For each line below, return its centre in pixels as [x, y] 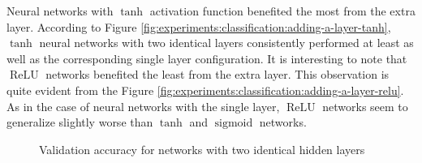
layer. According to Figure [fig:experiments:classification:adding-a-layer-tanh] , [199, 26]
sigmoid [234, 124]
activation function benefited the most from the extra [282, 11]
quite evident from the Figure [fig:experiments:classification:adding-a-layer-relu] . [205, 90]
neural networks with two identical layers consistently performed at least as [226, 43]
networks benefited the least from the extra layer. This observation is [217, 74]
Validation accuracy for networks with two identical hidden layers [202, 149]
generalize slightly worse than [80, 122]
